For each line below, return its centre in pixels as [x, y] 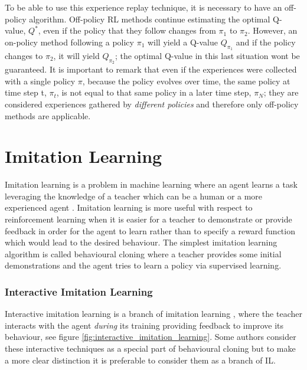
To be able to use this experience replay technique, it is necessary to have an [143, 7]
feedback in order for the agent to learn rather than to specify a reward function [150, 230]
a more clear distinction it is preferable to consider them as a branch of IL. [140, 360]
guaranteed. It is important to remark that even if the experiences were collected [151, 69]
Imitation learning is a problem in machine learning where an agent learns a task [151, 184]
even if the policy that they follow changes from [130, 30]
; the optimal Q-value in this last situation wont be [207, 55]
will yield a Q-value [182, 42]
